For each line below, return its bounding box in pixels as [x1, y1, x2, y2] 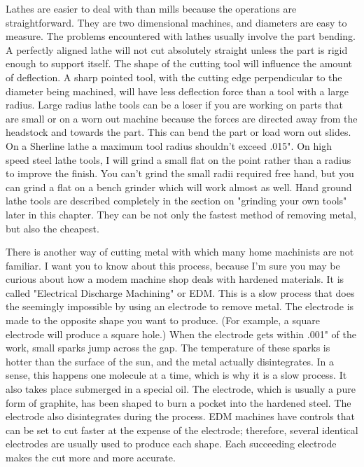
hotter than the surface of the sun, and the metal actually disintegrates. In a [6, 354, 335, 368]
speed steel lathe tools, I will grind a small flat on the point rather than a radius [6, 152, 351, 167]
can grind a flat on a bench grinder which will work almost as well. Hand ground [6, 179, 352, 194]
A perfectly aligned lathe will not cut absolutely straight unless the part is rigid [6, 42, 348, 57]
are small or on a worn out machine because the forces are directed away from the [6, 111, 358, 125]
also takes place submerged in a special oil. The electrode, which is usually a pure [6, 382, 356, 396]
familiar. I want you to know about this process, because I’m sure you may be [6, 258, 340, 272]
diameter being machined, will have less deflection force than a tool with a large [6, 83, 349, 98]
